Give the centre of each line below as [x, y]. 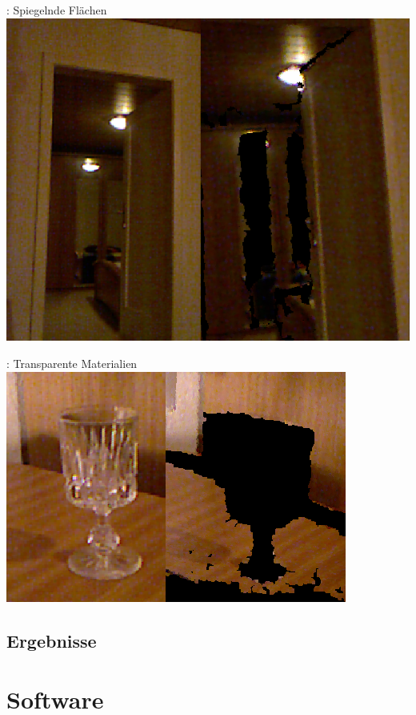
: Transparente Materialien [72, 364]
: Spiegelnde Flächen [57, 10]
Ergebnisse [52, 640]
